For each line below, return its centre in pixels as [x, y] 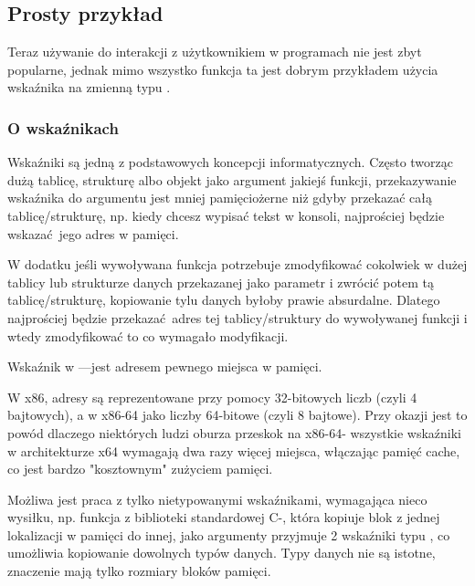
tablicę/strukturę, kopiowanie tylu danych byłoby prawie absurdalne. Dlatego [224, 300]
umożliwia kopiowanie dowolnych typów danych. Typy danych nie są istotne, [222, 553]
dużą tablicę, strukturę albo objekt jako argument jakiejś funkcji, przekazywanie [232, 179]
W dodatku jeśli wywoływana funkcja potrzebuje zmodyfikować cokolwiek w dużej [237, 264]
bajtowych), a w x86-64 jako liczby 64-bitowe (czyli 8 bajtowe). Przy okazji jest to [237, 415]
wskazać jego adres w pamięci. [93, 233]
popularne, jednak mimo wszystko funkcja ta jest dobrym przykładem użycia [223, 69]
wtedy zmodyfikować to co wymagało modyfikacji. [148, 335]
